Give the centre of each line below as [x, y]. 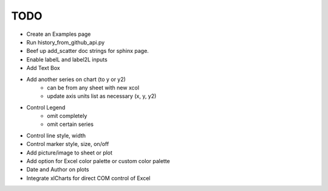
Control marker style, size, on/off [68, 144]
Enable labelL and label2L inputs [67, 59]
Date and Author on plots [58, 170]
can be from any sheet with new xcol [93, 88]
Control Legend [46, 107]
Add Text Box [43, 68]
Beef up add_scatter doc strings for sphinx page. [87, 51]
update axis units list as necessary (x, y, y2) [102, 96]
